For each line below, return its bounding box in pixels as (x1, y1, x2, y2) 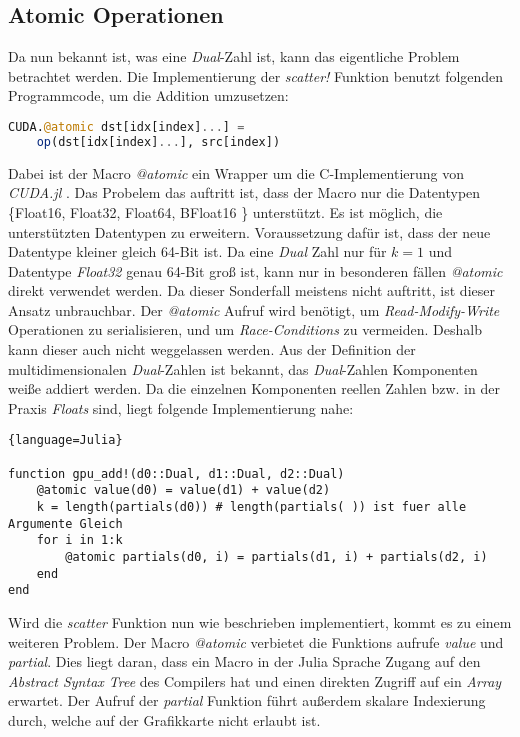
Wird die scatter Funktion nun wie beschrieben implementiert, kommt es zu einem (8, 612, 512, 633)
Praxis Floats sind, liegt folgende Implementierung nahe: (8, 397, 354, 418)
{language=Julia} (8, 433, 123, 448)
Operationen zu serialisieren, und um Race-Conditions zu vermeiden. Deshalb (8, 319, 482, 340)
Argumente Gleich (8, 516, 123, 531)
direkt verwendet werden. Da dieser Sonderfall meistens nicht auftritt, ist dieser (8, 280, 495, 301)
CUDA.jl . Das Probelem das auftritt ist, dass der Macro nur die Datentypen (8, 182, 481, 203)
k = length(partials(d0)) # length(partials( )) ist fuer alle (36, 500, 467, 515)
